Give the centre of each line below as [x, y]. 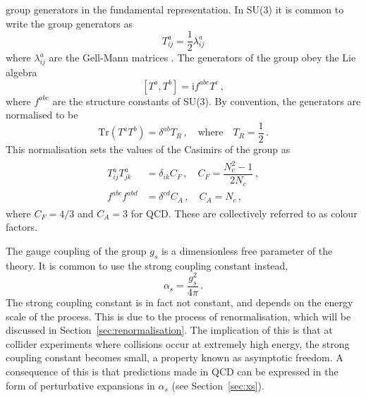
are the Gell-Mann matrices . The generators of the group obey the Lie [202, 58]
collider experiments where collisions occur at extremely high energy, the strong [178, 343]
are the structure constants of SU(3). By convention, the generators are [207, 101]
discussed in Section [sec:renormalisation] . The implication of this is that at [169, 330]
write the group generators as [69, 23]
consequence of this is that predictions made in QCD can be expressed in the [172, 371]
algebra [22, 72]
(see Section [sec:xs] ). [218, 385]
